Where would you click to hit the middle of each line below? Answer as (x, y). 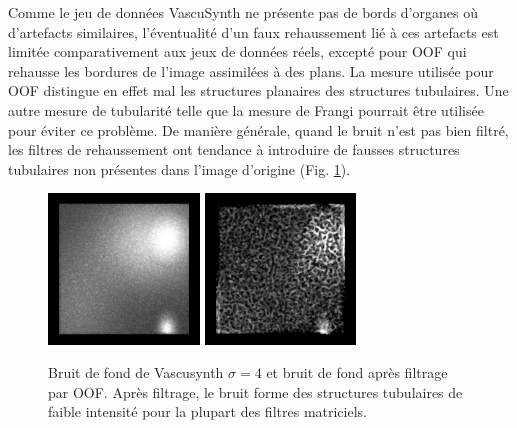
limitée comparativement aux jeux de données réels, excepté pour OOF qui (237, 51)
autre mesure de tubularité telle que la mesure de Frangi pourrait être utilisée (246, 109)
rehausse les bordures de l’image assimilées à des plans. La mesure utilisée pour (251, 70)
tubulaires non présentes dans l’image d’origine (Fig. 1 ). (179, 168)
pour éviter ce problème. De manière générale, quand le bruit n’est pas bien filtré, (258, 129)
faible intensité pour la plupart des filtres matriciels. (207, 411)
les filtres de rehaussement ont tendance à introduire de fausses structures (234, 149)
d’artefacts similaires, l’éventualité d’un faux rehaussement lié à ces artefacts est (253, 31)
